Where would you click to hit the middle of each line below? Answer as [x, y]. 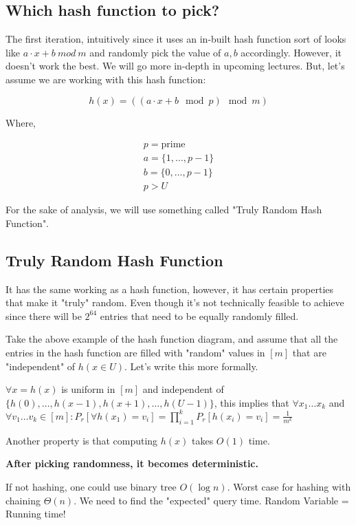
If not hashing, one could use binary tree [91, 486]
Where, [21, 122]
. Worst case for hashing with [289, 486]
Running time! [36, 514]
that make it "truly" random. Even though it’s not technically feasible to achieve [175, 302]
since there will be [44, 315]
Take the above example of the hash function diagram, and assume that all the [172, 339]
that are [309, 353]
